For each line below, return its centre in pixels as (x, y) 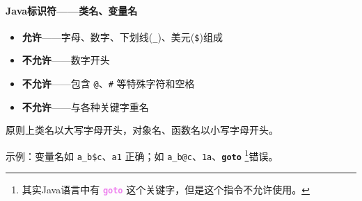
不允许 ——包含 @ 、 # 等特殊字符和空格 (108, 84)
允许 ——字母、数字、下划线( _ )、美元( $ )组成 (122, 36)
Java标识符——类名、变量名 (72, 10)
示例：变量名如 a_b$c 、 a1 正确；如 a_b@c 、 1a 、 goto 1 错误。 (142, 155)
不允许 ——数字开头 (66, 60)
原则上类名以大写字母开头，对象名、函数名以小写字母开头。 (142, 130)
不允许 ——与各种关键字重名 (85, 106)
